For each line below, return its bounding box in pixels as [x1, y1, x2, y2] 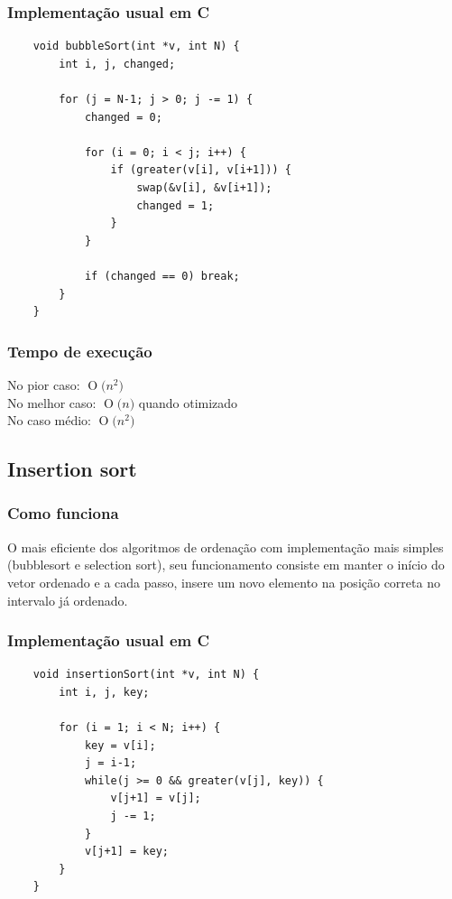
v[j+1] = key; [84, 845, 169, 858]
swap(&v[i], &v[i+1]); [136, 181, 272, 194]
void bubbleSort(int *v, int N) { [32, 40, 240, 53]
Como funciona [7, 502, 119, 524]
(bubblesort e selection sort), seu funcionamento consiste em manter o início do [7, 555, 445, 574]
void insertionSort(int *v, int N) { [32, 668, 260, 681]
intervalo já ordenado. [7, 590, 128, 609]
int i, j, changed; [59, 57, 176, 70]
